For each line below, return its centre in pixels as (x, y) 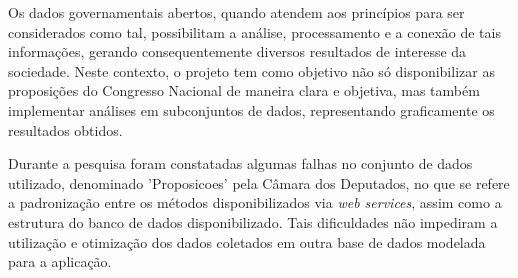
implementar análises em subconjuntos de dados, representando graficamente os (251, 109)
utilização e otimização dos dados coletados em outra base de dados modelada (247, 241)
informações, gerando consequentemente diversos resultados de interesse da (237, 51)
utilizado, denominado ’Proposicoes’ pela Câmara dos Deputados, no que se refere (259, 182)
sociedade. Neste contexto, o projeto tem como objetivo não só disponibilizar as (251, 70)
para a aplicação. (60, 261)
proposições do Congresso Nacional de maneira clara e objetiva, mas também (244, 90)
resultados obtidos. (65, 129)
